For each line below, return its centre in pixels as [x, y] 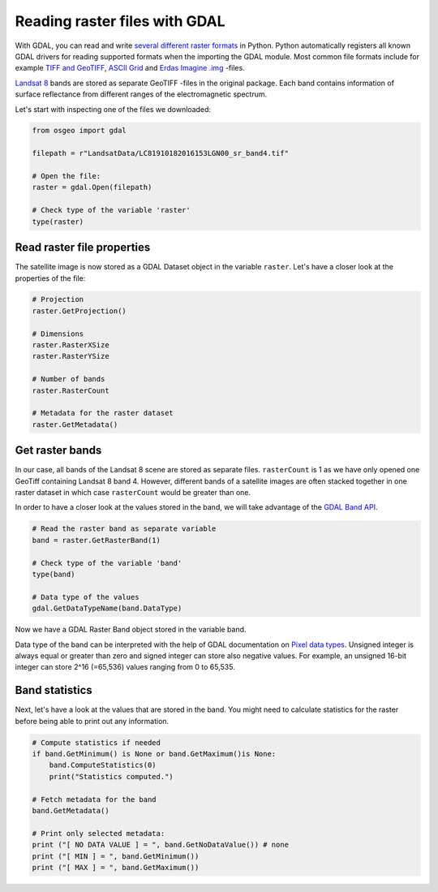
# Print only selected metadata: [99, 833]
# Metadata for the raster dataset [103, 413]
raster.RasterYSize [71, 356]
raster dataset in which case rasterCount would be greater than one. [133, 493]
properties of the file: [50, 278]
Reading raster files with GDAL [120, 21]
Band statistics [54, 690]
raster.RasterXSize [71, 345]
